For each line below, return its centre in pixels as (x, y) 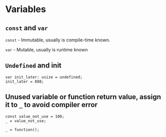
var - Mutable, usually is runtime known (47, 50)
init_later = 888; (25, 82)
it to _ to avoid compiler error (51, 105)
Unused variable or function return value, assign (83, 97)
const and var (27, 28)
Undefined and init (33, 66)
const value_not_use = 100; (35, 116)
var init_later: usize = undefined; (44, 77)
